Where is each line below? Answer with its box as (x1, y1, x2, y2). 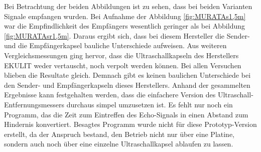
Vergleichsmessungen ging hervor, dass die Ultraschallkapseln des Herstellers (4, 50, 239, 60)
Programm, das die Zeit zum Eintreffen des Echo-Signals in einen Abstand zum (4, 109, 248, 119)
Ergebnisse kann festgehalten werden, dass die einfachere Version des (4, 89, 216, 100)
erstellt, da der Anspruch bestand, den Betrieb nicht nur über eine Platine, (4, 128, 235, 139)
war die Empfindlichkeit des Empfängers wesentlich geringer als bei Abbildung (4, 21, 245, 31)
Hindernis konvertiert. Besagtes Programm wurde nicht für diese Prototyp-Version (4, 119, 257, 129)
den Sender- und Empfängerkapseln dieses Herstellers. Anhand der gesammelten (4, 79, 250, 90)
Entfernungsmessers (4, 99, 64, 109)
